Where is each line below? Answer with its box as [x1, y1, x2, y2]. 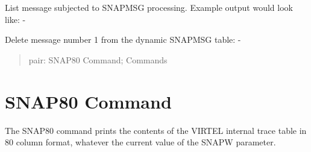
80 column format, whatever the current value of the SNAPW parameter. [5, 136, 276, 148]
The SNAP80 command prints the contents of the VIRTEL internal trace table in [5, 124, 307, 136]
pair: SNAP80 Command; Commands [28, 53, 168, 66]
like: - [5, 13, 26, 25]
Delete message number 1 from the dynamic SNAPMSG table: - [5, 33, 241, 46]
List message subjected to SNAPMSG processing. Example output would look [5, 1, 293, 13]
